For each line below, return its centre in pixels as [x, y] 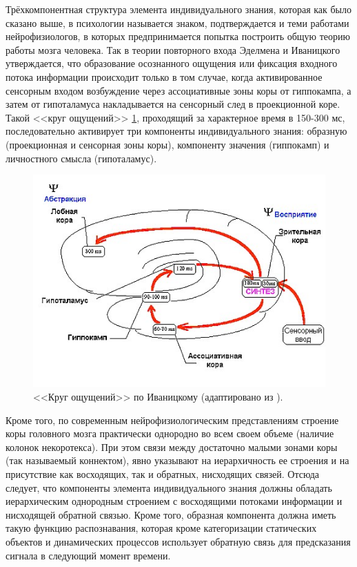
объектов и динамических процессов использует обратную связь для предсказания [178, 541]
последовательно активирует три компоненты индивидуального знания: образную [176, 131]
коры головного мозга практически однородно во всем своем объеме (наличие [170, 433]
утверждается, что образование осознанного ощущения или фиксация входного [172, 63]
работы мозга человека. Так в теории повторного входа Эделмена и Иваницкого [173, 49]
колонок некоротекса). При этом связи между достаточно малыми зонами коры [172, 446]
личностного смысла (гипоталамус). [81, 158]
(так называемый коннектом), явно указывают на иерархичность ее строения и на [177, 460]
